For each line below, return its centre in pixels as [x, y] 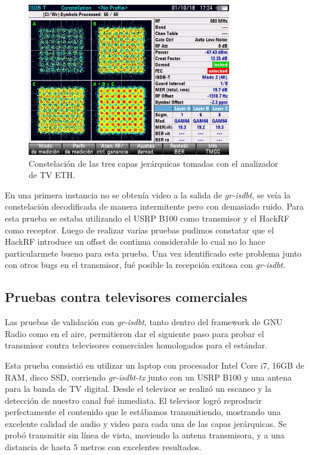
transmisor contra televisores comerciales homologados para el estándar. [136, 345]
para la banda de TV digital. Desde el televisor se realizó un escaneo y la [138, 389]
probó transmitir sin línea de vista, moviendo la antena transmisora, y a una [145, 435]
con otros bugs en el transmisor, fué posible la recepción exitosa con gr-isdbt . [145, 265]
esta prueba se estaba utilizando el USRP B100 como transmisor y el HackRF [147, 218]
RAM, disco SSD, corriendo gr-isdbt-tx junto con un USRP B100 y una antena [149, 377]
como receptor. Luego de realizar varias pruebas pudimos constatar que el [140, 230]
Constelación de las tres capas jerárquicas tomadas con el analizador [154, 163]
